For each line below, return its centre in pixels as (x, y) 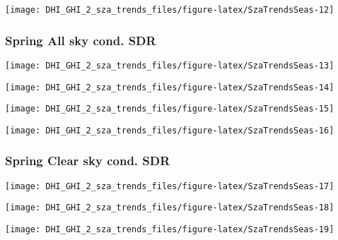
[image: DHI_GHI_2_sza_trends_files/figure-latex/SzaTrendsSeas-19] (170, 230)
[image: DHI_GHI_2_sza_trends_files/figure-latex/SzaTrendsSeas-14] (170, 87)
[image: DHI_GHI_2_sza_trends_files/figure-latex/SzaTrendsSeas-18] (170, 208)
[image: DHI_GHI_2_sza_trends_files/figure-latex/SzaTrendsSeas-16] (170, 130)
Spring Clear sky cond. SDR (88, 161)
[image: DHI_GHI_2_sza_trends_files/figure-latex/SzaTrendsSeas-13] (170, 65)
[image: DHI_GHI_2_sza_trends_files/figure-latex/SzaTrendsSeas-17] (170, 186)
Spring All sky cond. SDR (81, 40)
